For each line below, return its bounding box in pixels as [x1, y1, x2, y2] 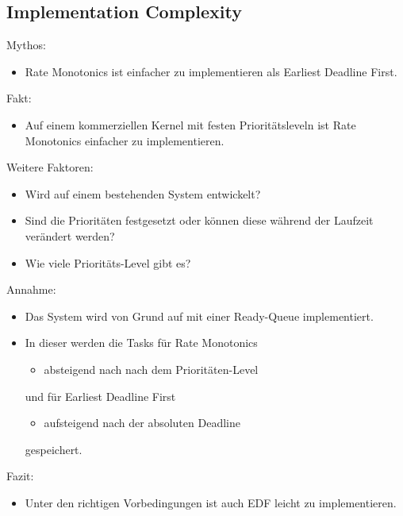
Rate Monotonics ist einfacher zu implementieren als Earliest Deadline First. [25, 63, 397, 79]
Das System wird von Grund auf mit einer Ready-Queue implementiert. [25, 307, 374, 324]
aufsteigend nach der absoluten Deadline [44, 414, 240, 431]
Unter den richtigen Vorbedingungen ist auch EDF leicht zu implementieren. [25, 494, 397, 510]
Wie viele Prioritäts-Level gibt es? [25, 254, 191, 271]
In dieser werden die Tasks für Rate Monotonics [25, 334, 258, 351]
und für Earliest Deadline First [25, 387, 176, 404]
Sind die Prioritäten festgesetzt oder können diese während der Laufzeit [25, 212, 374, 229]
